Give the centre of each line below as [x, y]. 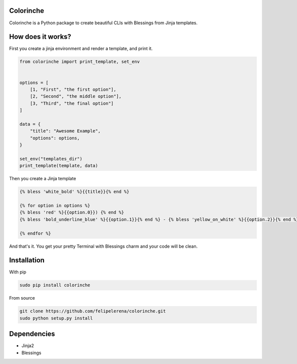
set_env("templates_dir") [51, 159]
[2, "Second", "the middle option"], [76, 96]
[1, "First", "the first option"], [73, 89]
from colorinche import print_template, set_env [80, 62]
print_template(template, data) [59, 166]
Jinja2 [28, 346]
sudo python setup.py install [56, 318]
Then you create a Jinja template [43, 179]
